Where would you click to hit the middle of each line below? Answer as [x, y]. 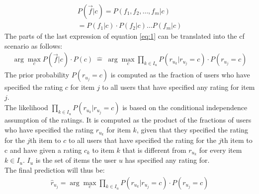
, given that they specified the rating [192, 130]
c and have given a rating [43, 150]
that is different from [154, 150]
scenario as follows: [34, 45]
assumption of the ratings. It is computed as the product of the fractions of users [128, 120]
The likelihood [26, 107]
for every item [220, 150]
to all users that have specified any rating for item [178, 87]
